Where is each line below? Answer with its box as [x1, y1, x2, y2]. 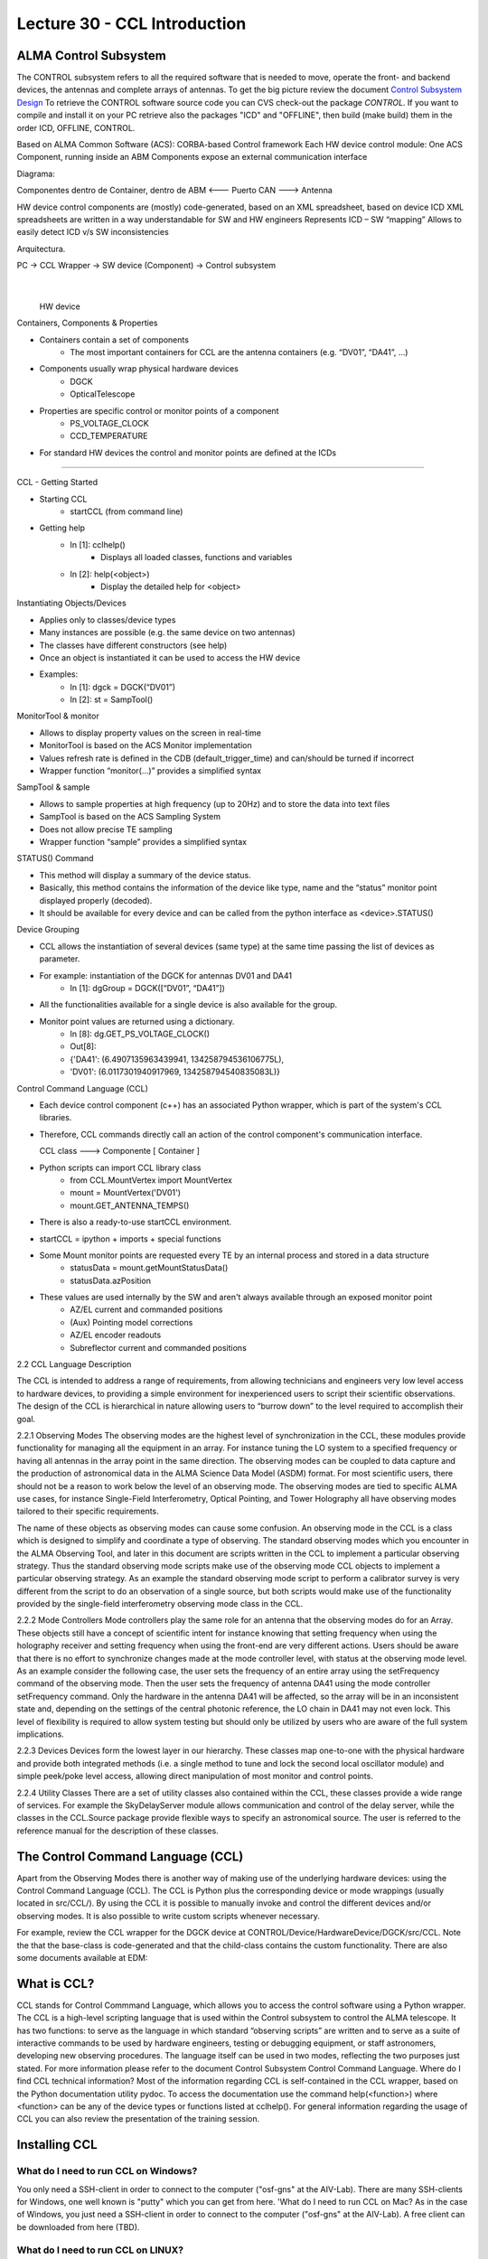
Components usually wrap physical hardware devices [39, 363, 239, 374]
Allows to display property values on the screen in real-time [39, 727, 262, 738]
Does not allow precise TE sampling [39, 823, 174, 835]
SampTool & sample [16, 782, 90, 792]
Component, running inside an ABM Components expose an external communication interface [16, 152, 368, 163]
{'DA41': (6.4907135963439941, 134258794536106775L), [70, 1054, 285, 1064]
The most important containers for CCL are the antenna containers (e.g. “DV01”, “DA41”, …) [70, 347, 408, 358]
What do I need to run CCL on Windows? [16, 2165, 198, 2178]
